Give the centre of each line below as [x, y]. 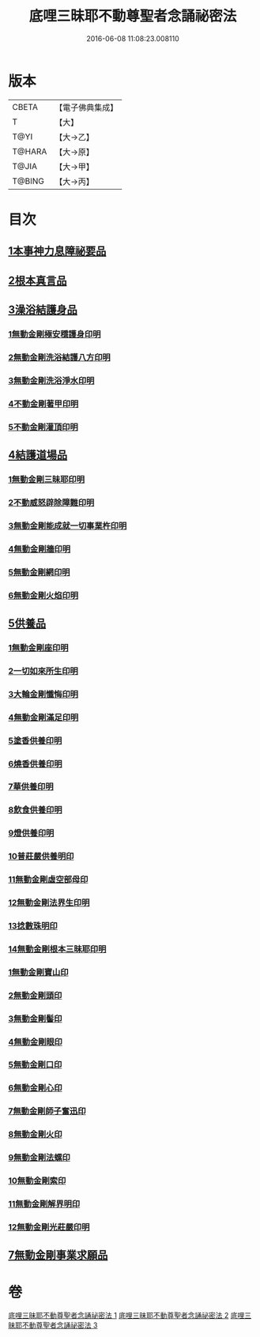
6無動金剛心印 [35, 1088]
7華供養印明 [31, 787]
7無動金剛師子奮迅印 [47, 1111]
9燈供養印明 [31, 833]
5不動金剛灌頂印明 [43, 427]
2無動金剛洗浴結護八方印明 [59, 357]
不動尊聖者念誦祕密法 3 [60, 1325]
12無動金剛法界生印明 [49, 903]
